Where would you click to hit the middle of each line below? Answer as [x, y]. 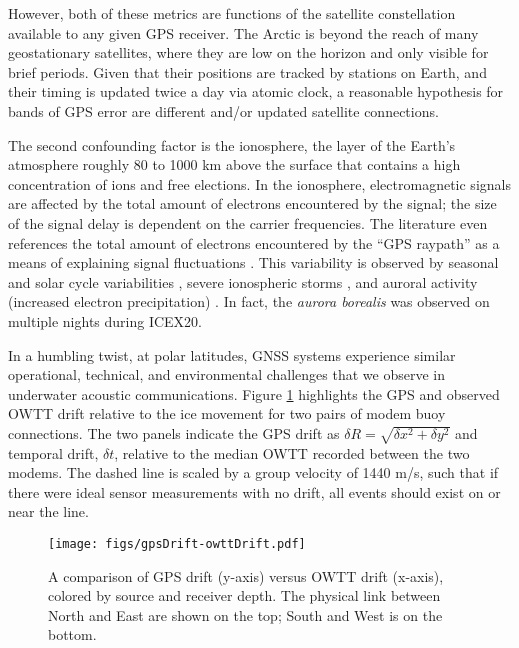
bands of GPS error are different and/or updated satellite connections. [223, 110]
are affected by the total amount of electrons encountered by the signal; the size [252, 203]
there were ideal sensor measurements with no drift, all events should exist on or [254, 491]
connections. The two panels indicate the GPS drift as [174, 432]
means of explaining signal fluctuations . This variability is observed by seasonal [253, 262]
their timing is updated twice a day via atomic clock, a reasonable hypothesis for [256, 91]
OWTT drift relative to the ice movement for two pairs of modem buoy [227, 413]
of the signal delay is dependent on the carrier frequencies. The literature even [248, 222]
